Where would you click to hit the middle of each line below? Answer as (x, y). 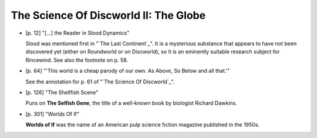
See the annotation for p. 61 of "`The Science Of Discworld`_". (100, 82)
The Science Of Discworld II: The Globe (108, 15)
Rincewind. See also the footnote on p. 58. (77, 60)
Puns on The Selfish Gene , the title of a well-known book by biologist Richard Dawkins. (131, 103)
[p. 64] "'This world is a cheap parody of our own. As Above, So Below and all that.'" (128, 71)
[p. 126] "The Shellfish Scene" (62, 92)
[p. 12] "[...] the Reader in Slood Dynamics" (77, 33)
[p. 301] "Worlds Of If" (52, 114)
